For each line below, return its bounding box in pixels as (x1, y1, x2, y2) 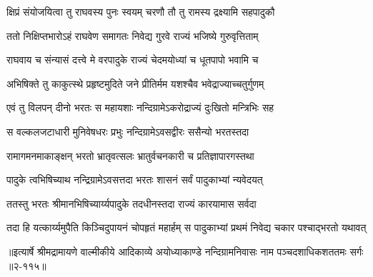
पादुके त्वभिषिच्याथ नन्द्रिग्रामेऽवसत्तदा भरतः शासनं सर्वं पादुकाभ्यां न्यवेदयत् (6, 172, 263, 187)
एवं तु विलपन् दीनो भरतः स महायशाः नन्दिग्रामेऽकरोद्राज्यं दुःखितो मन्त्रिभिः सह (6, 100, 274, 115)
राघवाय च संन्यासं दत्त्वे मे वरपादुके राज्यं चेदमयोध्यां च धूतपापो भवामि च (6, 52, 259, 67)
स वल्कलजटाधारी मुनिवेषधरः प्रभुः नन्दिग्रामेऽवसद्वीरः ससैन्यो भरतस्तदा (6, 124, 249, 138)
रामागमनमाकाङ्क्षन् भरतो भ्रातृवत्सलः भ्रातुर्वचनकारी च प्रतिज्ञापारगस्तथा (6, 148, 254, 163)
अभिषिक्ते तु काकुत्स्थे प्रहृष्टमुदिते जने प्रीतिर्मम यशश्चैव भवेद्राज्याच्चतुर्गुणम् (6, 76, 264, 91)
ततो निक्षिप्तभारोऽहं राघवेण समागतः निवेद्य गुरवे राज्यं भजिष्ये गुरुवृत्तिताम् (6, 28, 259, 43)
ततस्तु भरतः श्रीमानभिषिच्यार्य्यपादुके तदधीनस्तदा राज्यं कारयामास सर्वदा (6, 196, 257, 211)
